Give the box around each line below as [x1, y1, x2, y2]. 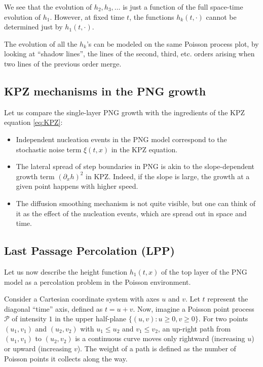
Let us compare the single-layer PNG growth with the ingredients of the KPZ [4, 107, 245, 117]
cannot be [206, 11, 237, 22]
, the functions [129, 11, 174, 22]
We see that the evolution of [4, 2, 92, 12]
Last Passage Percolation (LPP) [4, 243, 175, 258]
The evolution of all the [4, 38, 78, 49]
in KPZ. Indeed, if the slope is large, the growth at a [86, 171, 250, 181]
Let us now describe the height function [4, 266, 128, 277]
